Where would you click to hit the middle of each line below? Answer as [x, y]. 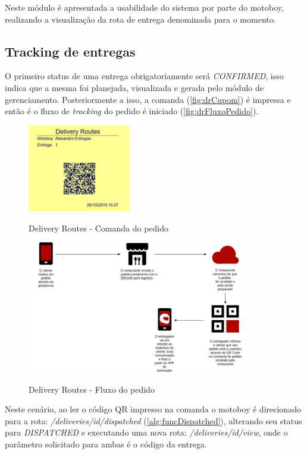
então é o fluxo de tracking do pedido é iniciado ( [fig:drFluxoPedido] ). [132, 111]
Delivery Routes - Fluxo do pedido [92, 389]
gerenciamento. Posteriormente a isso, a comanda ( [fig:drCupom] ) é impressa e [148, 99]
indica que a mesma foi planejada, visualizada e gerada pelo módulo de [134, 87]
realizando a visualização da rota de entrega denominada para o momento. [140, 19]
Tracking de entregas [70, 51]
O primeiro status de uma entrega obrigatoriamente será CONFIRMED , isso [144, 76]
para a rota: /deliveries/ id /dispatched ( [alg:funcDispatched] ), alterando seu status [153, 420]
